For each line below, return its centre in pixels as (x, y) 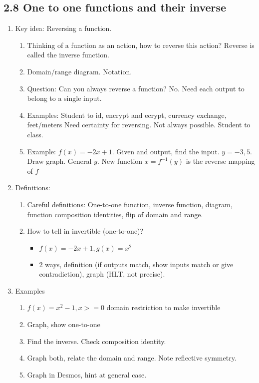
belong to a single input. (64, 98)
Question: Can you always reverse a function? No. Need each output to (136, 88)
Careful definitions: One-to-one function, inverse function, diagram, (130, 204)
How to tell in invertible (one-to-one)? (85, 231)
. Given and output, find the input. (166, 151)
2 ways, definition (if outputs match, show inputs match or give (136, 264)
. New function (120, 161)
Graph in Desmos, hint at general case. (87, 374)
